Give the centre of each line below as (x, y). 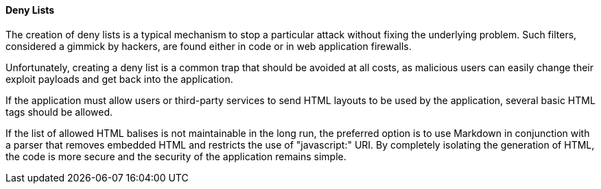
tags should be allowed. (59, 112)
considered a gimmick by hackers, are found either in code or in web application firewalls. (209, 46)
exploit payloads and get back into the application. (119, 79)
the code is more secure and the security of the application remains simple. (176, 156)
